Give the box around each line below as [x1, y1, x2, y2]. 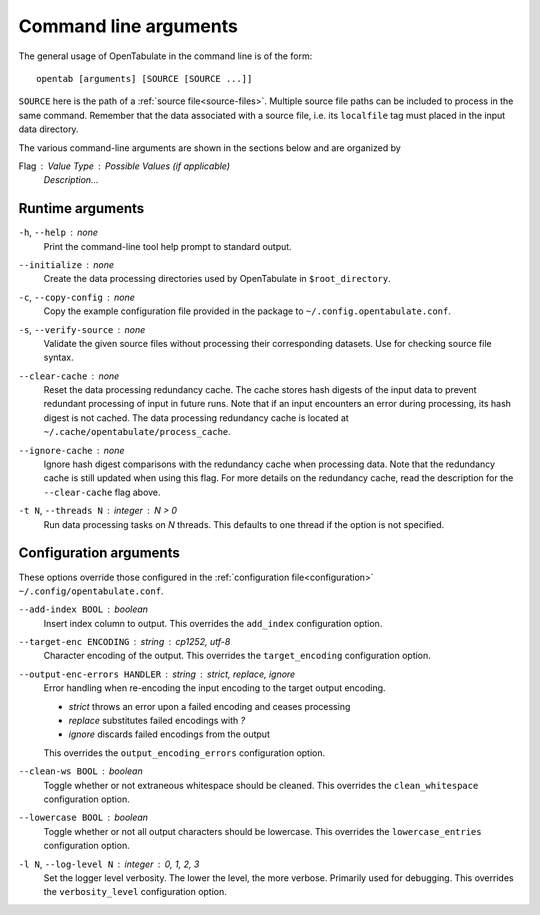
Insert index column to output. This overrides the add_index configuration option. [43, 617, 383, 629]
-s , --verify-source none [18, 323, 146, 335]
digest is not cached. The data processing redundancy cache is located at [43, 411, 349, 424]
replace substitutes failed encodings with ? [68, 715, 246, 727]
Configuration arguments [18, 545, 180, 562]
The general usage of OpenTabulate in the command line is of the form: [18, 50, 313, 62]
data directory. [18, 123, 79, 135]
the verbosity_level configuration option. [43, 886, 227, 898]
